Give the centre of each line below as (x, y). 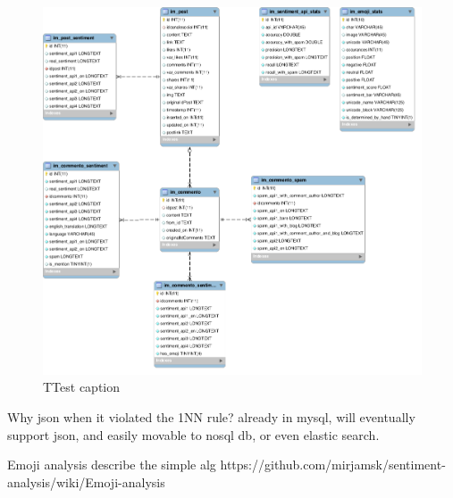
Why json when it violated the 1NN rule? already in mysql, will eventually (211, 416)
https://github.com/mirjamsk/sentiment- (333, 465)
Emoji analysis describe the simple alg (112, 465)
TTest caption (82, 387)
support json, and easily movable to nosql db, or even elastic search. (193, 434)
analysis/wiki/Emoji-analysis (86, 481)
